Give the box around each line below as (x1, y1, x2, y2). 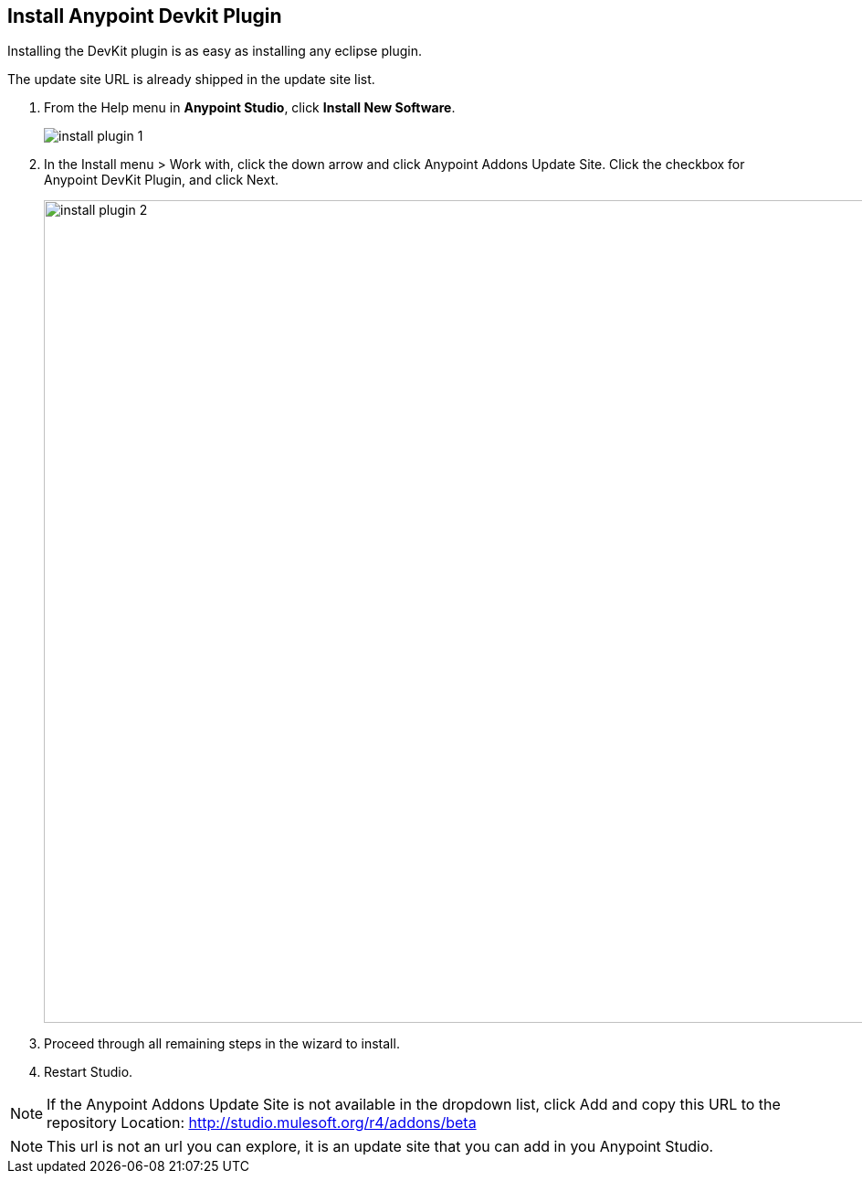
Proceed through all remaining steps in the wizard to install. (44, 1036, 400, 1052)
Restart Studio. (44, 1064, 133, 1080)
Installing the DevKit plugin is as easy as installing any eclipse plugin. (7, 43, 422, 59)
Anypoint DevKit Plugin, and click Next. (44, 172, 279, 188)
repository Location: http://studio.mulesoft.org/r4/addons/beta (47, 1113, 477, 1133)
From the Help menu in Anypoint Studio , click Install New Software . (44, 100, 456, 116)
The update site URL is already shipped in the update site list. (7, 71, 375, 88)
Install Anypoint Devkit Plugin (7, 5, 282, 27)
